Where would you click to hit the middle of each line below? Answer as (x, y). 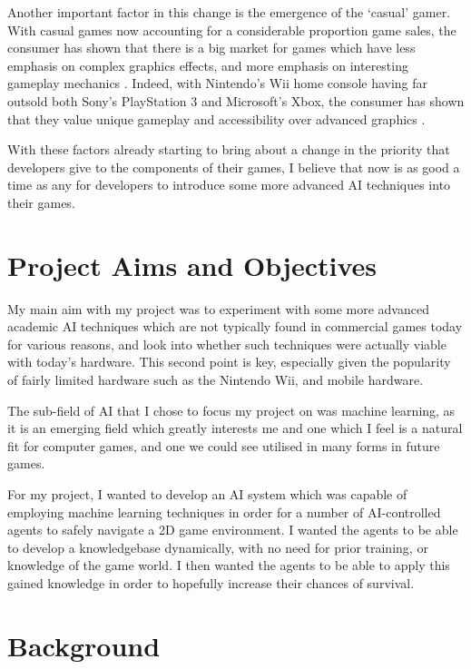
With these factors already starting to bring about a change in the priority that (229, 149)
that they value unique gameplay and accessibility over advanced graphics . (216, 118)
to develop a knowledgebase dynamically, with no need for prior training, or (218, 547)
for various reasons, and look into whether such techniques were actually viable (227, 344)
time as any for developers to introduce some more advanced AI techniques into (229, 185)
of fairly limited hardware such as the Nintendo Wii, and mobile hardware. (216, 380)
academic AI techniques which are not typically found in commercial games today (235, 326)
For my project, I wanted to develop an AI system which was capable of (207, 494)
